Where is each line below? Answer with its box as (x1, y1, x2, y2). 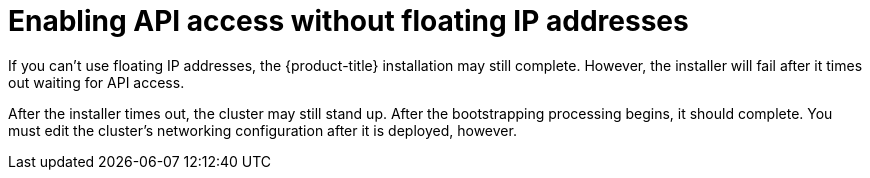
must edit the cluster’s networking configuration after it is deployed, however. (8, 121, 517, 139)
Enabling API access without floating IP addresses (8, 4, 689, 38)
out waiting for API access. (8, 73, 185, 91)
